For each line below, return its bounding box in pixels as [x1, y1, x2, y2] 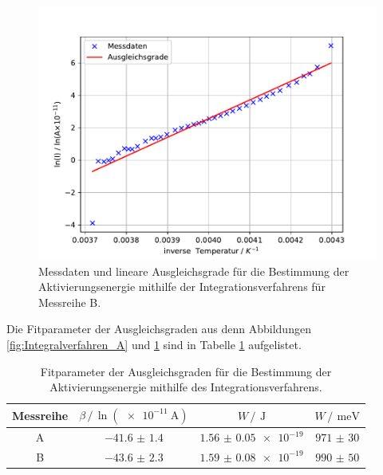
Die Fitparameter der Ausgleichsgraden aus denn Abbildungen [6, 320, 311, 337]
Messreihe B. [38, 293, 101, 310]
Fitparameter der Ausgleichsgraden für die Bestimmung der [40, 363, 332, 379]
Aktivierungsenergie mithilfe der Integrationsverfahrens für [38, 278, 326, 295]
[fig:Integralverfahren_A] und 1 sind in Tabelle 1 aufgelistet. [6, 336, 302, 352]
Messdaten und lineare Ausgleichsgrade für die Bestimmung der [38, 262, 349, 279]
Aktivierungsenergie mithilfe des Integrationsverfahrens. [49, 379, 322, 395]
